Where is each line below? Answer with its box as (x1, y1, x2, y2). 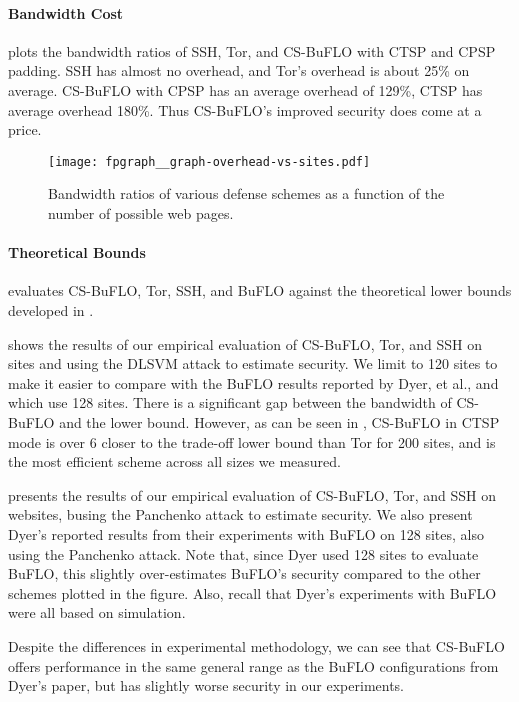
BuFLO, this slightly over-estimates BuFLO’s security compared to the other (8, 563, 481, 584)
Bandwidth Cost (8, 2, 124, 23)
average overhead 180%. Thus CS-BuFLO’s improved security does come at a (8, 99, 482, 120)
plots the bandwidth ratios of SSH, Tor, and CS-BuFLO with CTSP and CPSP (8, 40, 496, 61)
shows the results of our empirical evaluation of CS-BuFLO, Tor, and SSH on (8, 333, 482, 354)
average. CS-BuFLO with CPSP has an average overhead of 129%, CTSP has (8, 79, 483, 100)
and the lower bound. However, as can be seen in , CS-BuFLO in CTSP (59, 411, 500, 432)
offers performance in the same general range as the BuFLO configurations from (8, 655, 499, 676)
